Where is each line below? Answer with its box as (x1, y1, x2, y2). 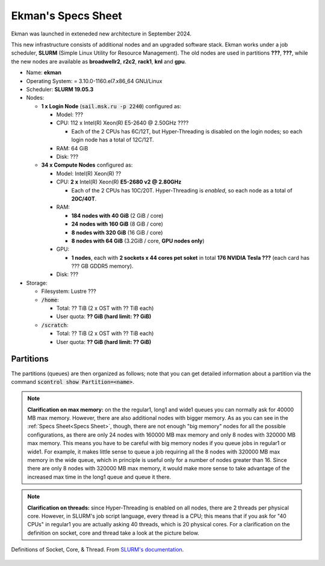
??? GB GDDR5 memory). (71, 262, 134, 270)
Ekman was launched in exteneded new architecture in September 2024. (11, 30, 192, 37)
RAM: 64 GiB (56, 144, 88, 152)
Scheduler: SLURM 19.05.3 (26, 85, 94, 93)
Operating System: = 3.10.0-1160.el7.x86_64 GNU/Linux (26, 77, 162, 84)
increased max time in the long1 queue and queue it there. (27, 473, 172, 481)
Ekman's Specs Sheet (11, 9, 123, 22)
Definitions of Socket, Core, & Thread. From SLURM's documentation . (11, 546, 184, 553)
